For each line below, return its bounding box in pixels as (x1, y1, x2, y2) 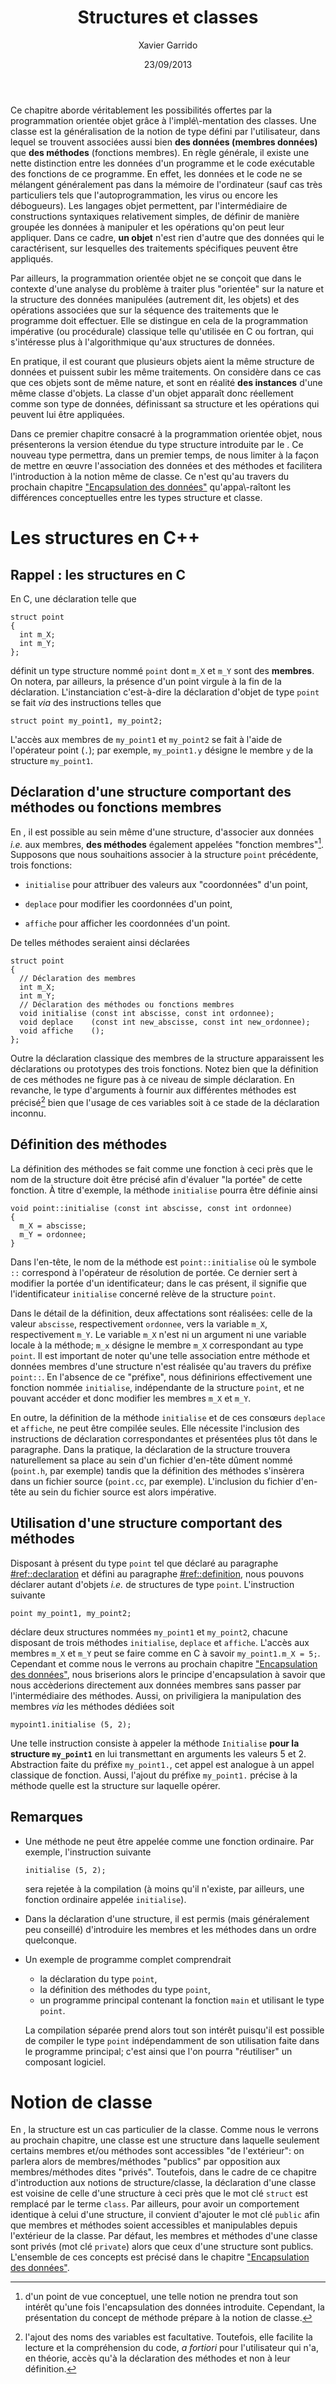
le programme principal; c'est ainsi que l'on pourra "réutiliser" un (24, 2045, 293, 2057)
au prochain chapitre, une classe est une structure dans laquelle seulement (10, 2134, 320, 2146)
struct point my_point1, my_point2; (10, 716, 163, 726)
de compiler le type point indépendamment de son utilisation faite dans (24, 2034, 320, 2046)
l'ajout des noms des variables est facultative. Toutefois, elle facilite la (24, 2331, 313, 2343)
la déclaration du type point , (39, 1972, 158, 1985)
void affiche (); (19, 1026, 105, 1036)
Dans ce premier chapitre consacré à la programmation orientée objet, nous (10, 427, 323, 440)
